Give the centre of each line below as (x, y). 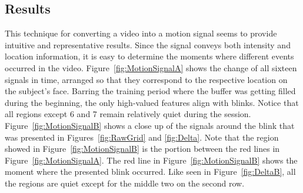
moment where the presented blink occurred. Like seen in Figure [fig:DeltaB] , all (150, 172)
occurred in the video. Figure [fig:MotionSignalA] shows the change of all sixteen (151, 67)
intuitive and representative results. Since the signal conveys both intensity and (148, 44)
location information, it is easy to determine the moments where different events (149, 56)
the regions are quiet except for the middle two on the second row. (125, 183)
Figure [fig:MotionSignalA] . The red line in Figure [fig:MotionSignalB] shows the (151, 160)
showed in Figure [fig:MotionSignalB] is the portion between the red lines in (142, 149)
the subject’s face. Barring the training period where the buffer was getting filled (150, 91)
